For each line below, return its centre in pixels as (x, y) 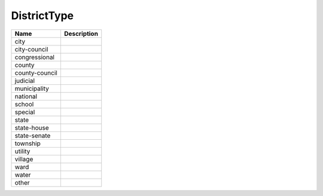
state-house (32, 127)
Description (81, 33)
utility (22, 151)
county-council (36, 73)
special (25, 112)
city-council (31, 49)
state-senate (33, 136)
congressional (35, 57)
